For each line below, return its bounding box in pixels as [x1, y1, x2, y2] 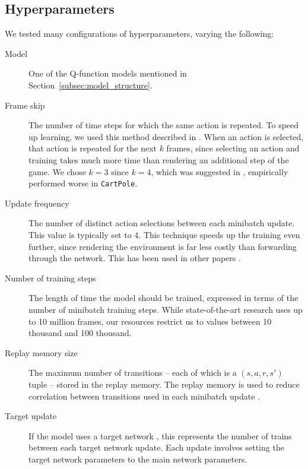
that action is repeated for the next [28, 142, 157, 154]
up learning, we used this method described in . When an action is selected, [28, 130, 304, 142]
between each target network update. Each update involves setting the [28, 441, 284, 454]
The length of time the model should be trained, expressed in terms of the [28, 291, 299, 304]
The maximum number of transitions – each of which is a [28, 366, 237, 379]
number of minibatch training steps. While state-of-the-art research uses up [28, 303, 303, 315]
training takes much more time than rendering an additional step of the [28, 153, 289, 166]
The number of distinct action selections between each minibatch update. [28, 217, 295, 229]
